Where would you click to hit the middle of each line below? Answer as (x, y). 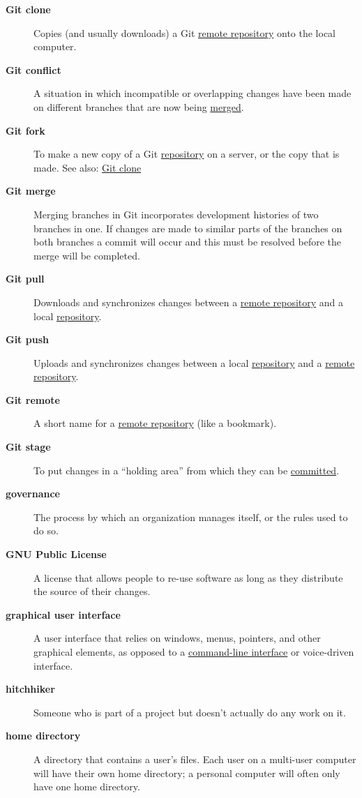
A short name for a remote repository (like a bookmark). (155, 423)
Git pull (25, 279)
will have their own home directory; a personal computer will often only (187, 773)
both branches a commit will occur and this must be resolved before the (188, 242)
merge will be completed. (87, 255)
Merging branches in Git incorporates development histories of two (176, 214)
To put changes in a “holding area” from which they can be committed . (187, 470)
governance (33, 494)
